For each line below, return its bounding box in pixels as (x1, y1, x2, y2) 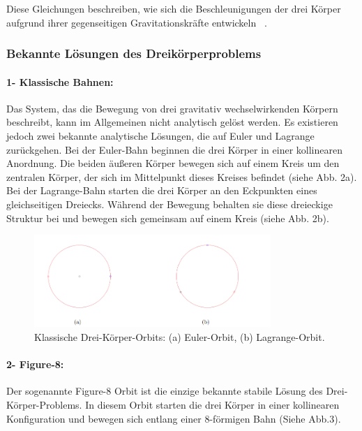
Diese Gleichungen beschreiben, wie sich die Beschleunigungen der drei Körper (6, 1, 341, 15)
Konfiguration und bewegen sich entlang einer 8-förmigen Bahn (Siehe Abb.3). (6, 411, 341, 425)
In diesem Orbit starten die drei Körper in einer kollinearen (85, 397, 340, 411)
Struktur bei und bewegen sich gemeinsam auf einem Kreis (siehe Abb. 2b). (6, 210, 329, 225)
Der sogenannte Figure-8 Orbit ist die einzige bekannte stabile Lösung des (6, 383, 323, 398)
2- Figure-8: (6, 357, 64, 372)
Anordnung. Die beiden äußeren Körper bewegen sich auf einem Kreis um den (6, 156, 340, 170)
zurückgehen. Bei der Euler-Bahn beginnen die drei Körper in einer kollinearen (6, 142, 342, 156)
